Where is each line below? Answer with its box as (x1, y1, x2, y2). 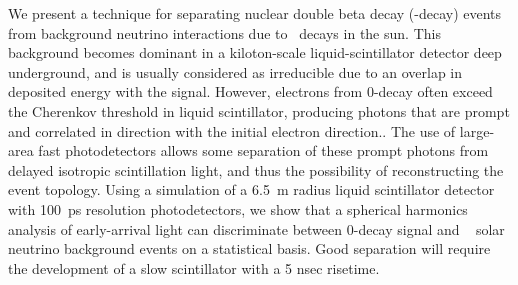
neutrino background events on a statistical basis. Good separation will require (8, 238, 491, 259)
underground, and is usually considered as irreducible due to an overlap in (8, 61, 463, 82)
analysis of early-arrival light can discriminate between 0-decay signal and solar (8, 218, 505, 239)
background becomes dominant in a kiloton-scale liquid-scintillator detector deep (8, 42, 502, 63)
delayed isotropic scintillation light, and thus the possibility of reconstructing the (8, 159, 504, 180)
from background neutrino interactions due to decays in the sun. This (8, 22, 441, 43)
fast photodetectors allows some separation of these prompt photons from (38, 140, 489, 161)
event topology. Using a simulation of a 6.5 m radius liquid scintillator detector (8, 179, 495, 200)
